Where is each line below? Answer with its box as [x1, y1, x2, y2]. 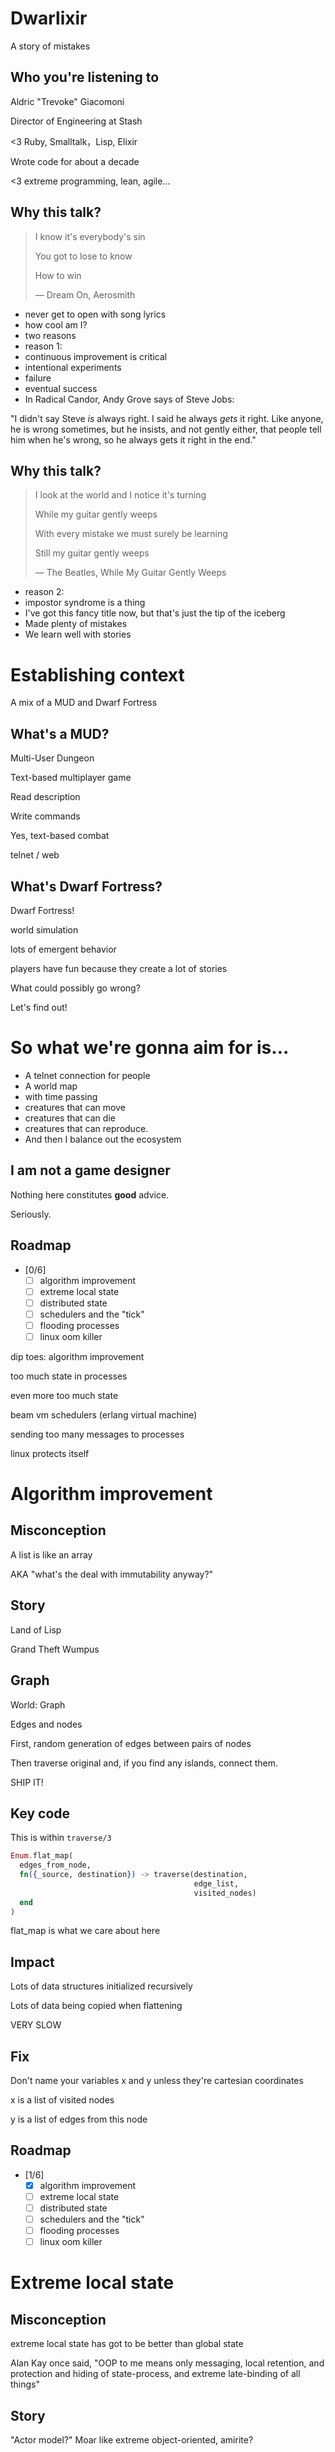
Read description [10, 791, 81, 803]
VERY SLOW [10, 2019, 62, 2031]
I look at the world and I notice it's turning [34, 489, 207, 501]
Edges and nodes [10, 1718, 83, 1730]
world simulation [10, 923, 79, 936]
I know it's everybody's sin [34, 230, 146, 242]
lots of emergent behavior [10, 943, 117, 955]
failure [24, 372, 52, 384]
